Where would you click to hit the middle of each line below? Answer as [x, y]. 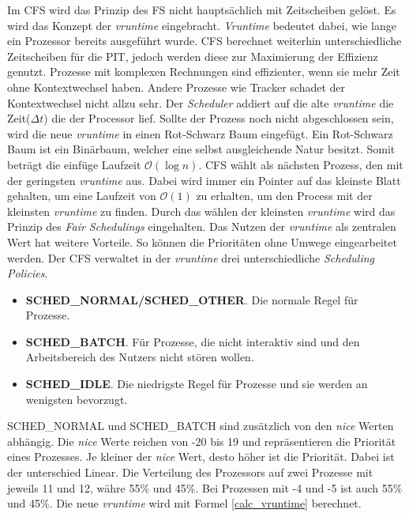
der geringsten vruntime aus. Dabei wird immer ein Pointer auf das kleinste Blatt [204, 180]
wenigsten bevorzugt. [77, 399]
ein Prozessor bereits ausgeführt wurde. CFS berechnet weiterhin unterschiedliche [204, 41]
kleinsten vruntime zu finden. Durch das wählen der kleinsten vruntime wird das [201, 211]
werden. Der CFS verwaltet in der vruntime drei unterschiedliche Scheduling [191, 257]
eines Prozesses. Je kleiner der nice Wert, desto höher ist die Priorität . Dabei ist [201, 457]
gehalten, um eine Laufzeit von [82, 196]
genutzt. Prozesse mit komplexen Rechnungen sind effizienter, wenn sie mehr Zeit [204, 72]
